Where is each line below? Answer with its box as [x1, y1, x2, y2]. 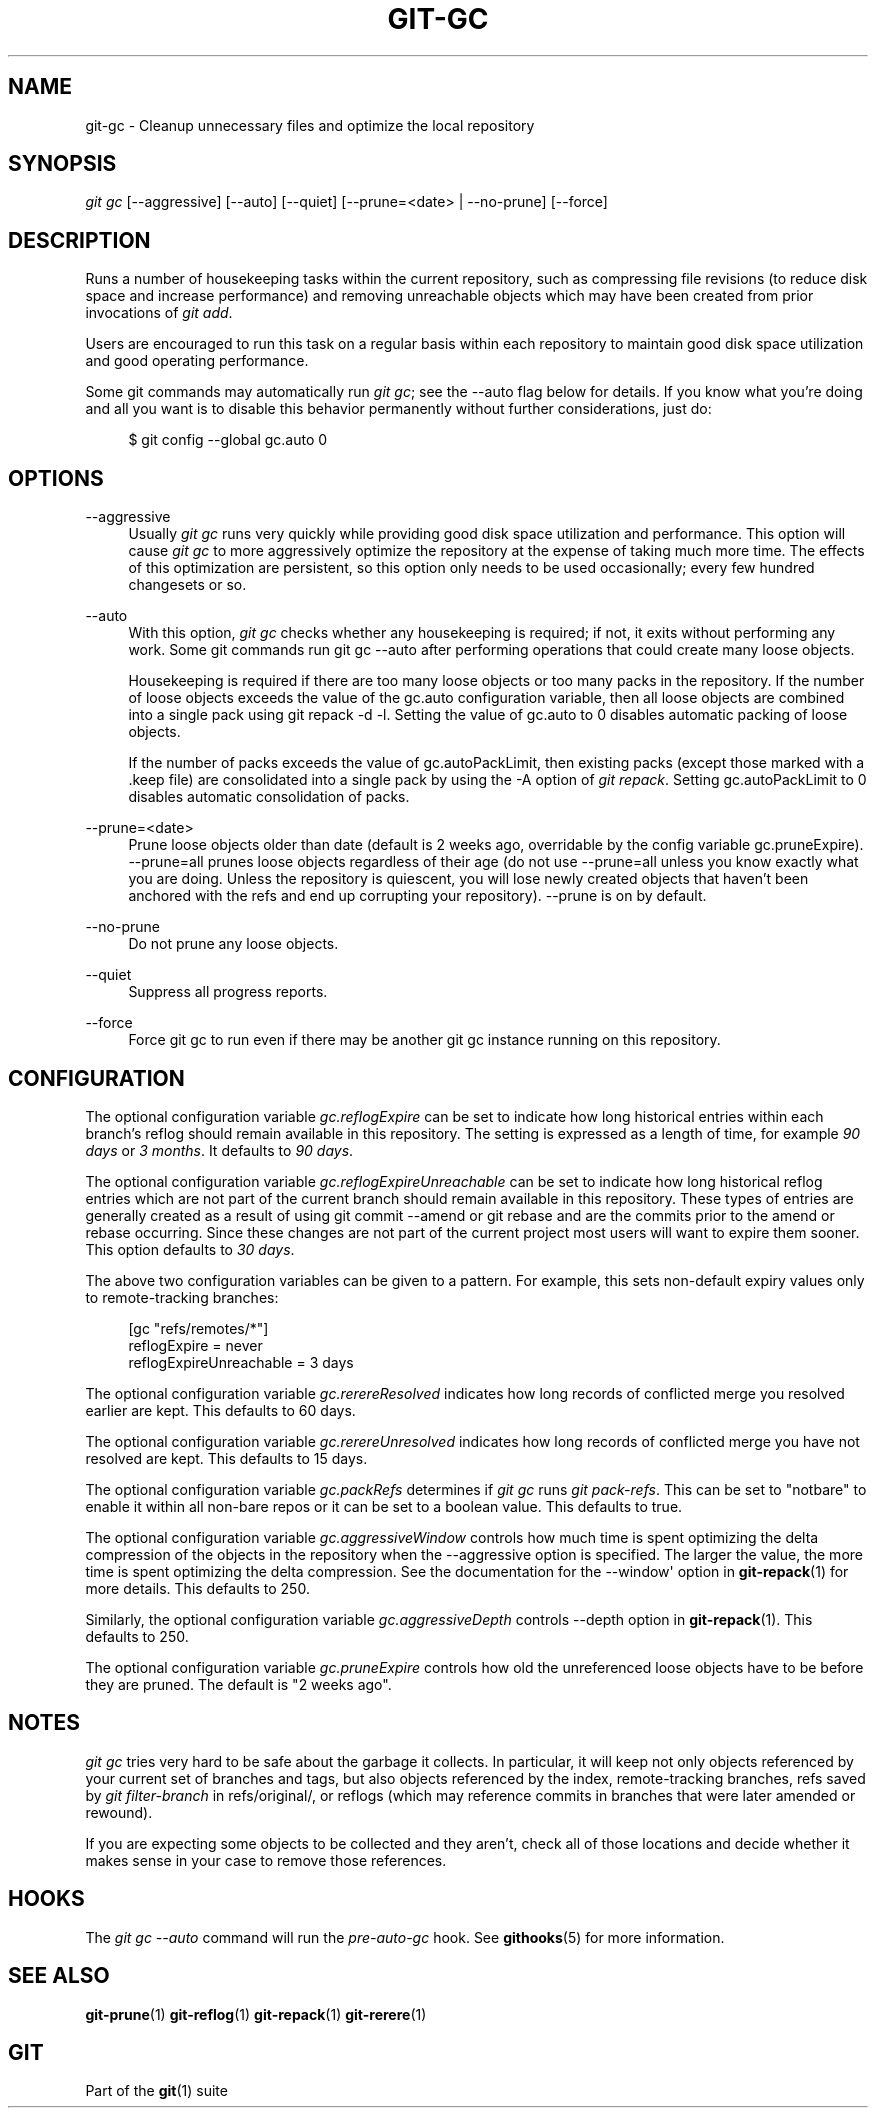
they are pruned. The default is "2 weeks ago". [85, 1675, 392, 1693]
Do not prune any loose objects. [128, 935, 339, 953]
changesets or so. [128, 576, 247, 594]
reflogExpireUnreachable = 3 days [128, 1353, 354, 1371]
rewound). [85, 1803, 153, 1821]
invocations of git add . [85, 304, 233, 322]
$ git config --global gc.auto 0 [128, 431, 328, 449]
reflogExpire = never [128, 1336, 263, 1354]
